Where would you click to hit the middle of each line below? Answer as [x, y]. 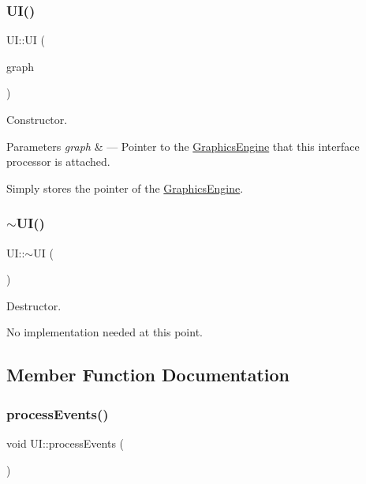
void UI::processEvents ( [65, 443]
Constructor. [37, 119]
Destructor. [34, 305]
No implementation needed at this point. [105, 332]
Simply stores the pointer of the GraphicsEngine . [125, 188]
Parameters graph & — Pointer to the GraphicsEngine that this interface [183, 146]
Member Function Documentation [148, 375]
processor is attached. [58, 161]
